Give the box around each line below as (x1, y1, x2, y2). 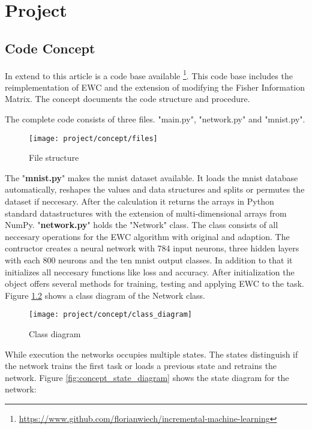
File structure (29, 151, 79, 164)
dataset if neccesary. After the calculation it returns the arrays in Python (5, 195, 274, 208)
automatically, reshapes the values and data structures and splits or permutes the (5, 183, 305, 196)
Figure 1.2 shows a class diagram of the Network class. (5, 289, 206, 301)
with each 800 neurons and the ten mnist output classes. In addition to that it (5, 254, 293, 266)
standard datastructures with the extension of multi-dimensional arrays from (5, 206, 287, 219)
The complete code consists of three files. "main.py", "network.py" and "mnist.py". (5, 113, 305, 125)
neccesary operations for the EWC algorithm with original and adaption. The (5, 230, 290, 242)
